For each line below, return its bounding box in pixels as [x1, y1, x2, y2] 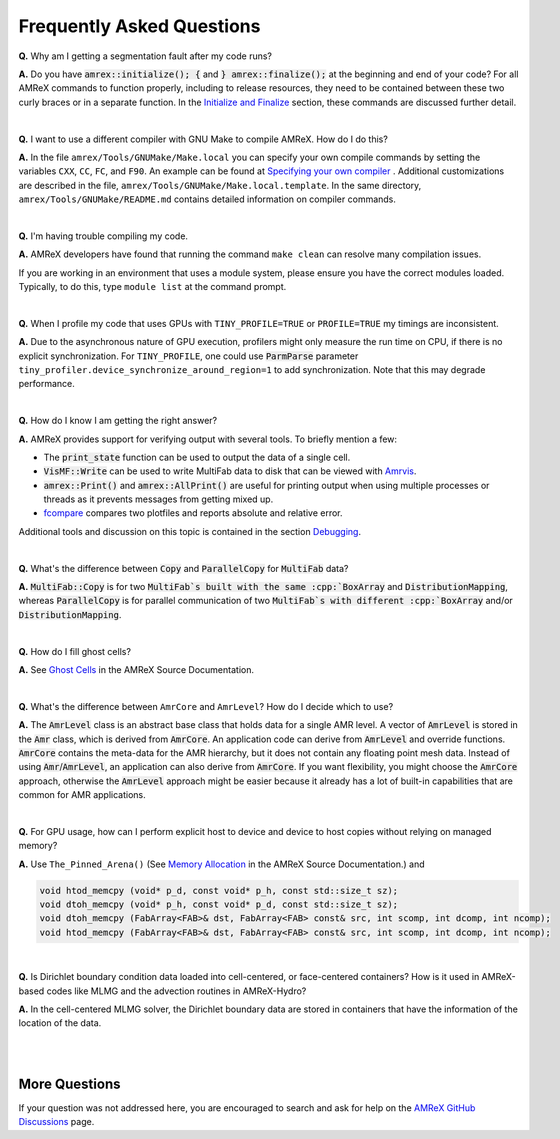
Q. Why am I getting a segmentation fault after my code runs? [18, 50, 273, 62]
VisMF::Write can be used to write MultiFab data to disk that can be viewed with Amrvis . [43, 465, 417, 477]
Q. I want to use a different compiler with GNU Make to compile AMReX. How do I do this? [18, 133, 389, 145]
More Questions [18, 1075, 121, 1092]
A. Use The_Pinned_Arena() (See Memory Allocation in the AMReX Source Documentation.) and [18, 858, 425, 870]
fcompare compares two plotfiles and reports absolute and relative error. [43, 507, 344, 519]
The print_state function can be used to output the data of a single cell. [43, 451, 351, 463]
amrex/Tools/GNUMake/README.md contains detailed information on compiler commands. [18, 193, 397, 205]
